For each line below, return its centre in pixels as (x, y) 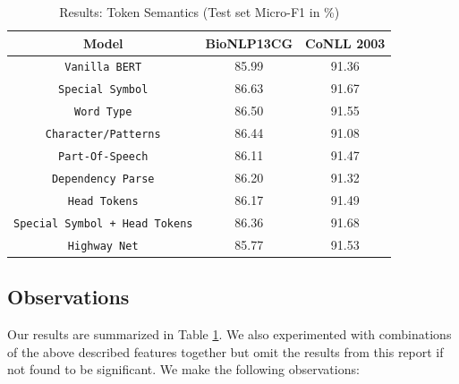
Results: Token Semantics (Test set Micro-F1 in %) (200, 12)
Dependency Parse (103, 179)
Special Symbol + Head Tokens (103, 223)
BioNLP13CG (249, 43)
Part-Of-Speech (103, 157)
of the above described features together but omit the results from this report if (225, 351)
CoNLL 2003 (345, 43)
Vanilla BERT (103, 68)
